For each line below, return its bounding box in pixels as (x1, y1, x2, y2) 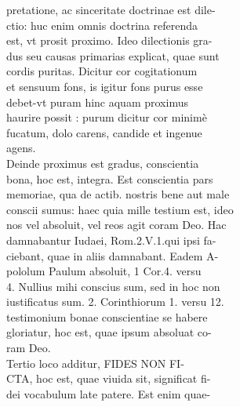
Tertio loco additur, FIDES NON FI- (6, 354, 184, 371)
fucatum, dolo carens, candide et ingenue (6, 124, 202, 140)
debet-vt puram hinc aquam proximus (6, 93, 188, 110)
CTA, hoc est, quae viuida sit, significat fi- (6, 370, 211, 387)
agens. (6, 140, 36, 156)
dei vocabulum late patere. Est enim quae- (6, 385, 211, 402)
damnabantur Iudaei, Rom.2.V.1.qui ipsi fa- (6, 231, 216, 248)
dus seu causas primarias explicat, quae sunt (6, 47, 220, 64)
